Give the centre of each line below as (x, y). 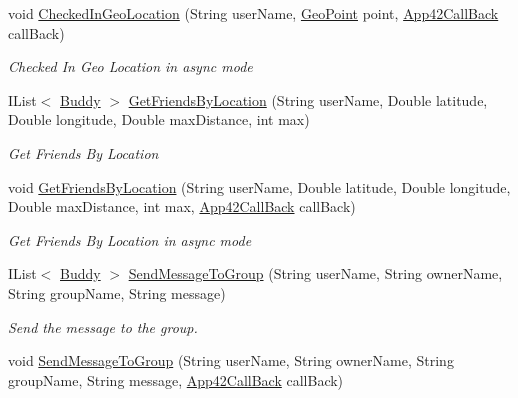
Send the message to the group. (103, 326)
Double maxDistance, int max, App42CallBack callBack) (182, 206)
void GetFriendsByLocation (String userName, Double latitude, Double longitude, (259, 186)
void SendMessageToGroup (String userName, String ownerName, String (231, 360)
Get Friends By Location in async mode (130, 239)
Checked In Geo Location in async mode (130, 66)
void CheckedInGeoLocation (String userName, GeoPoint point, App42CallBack (253, 13)
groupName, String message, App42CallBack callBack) (176, 379)
